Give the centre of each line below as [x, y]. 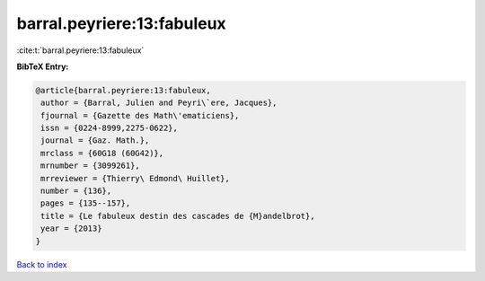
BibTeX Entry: [43, 66]
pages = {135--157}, [86, 203]
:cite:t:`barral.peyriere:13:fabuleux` [80, 50]
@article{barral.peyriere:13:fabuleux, [123, 90]
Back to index [42, 264]
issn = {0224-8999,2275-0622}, [110, 128]
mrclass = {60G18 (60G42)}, [102, 153]
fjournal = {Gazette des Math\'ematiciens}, [140, 115]
